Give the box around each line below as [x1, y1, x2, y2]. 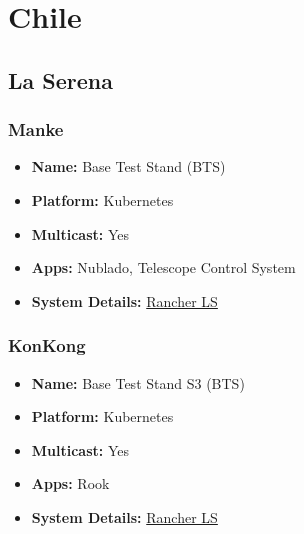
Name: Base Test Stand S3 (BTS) [31, 372, 245, 393]
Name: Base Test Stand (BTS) [31, 156, 226, 177]
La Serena [8, 64, 113, 95]
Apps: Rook [31, 473, 110, 494]
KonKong [8, 333, 86, 358]
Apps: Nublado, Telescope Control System [31, 257, 296, 278]
